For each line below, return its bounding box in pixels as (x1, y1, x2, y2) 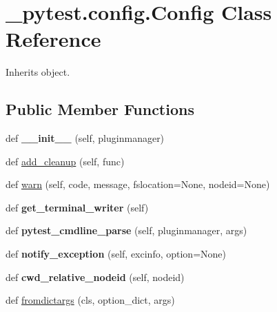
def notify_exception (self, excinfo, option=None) (6, 247, 226, 261)
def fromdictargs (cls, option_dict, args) (6, 293, 175, 307)
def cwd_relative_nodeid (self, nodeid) (6, 269, 185, 284)
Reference (6, 25, 101, 53)
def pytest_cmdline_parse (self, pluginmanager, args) (6, 223, 247, 238)
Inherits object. (6, 65, 70, 79)
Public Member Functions (6, 98, 194, 120)
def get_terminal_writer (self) (6, 200, 149, 214)
